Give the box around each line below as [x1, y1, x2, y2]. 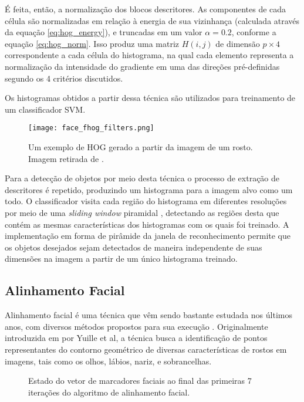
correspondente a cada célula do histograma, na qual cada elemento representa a [5, 49, 294, 61]
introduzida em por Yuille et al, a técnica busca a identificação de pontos [5, 332, 268, 344]
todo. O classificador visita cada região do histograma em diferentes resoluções [5, 195, 287, 207]
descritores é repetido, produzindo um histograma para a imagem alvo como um [5, 183, 293, 195]
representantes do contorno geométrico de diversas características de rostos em [5, 343, 287, 355]
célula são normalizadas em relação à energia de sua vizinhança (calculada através [5, 14, 300, 26]
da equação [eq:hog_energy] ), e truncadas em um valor [5, 26, 202, 38]
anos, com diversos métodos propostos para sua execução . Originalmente [5, 320, 268, 332]
